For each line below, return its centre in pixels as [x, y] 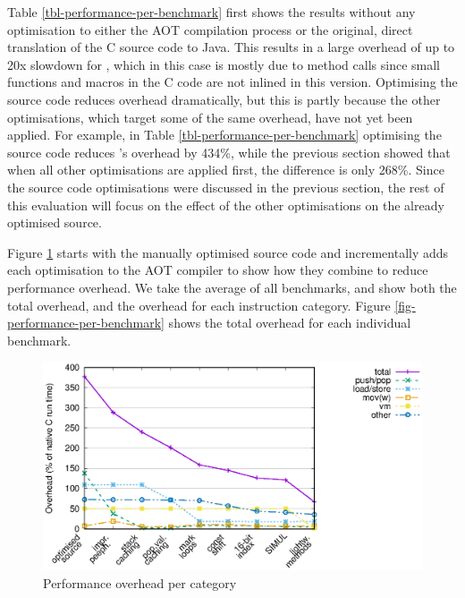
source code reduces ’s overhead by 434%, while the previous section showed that [229, 152]
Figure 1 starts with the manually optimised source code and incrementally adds [228, 252]
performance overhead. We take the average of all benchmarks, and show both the [232, 287]
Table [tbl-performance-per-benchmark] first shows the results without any [211, 12]
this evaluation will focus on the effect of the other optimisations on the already [226, 205]
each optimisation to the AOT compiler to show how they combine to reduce [218, 270]
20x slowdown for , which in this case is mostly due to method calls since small [224, 64]
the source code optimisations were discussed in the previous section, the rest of [226, 187]
